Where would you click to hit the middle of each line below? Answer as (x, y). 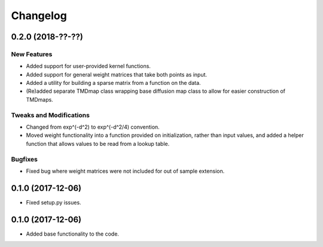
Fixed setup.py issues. (54, 202)
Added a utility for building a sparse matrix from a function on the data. (113, 83)
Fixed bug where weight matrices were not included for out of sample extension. (125, 171)
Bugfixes (25, 159)
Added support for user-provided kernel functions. (88, 66)
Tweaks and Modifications (50, 115)
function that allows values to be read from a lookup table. (98, 144)
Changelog (39, 16)
